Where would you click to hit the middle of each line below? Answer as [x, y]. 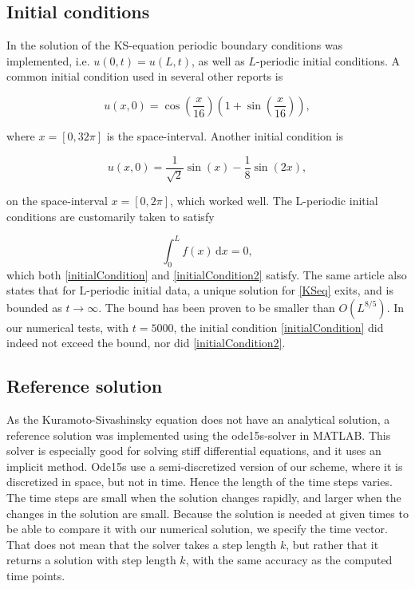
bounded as [34, 307]
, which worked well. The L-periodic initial [274, 201]
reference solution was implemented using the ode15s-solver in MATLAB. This [199, 435]
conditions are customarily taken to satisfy [111, 216]
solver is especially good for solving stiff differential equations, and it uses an [194, 451]
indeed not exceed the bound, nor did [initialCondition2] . [146, 343]
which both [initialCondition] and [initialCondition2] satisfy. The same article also [207, 274]
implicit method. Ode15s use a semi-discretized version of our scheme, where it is [205, 466]
